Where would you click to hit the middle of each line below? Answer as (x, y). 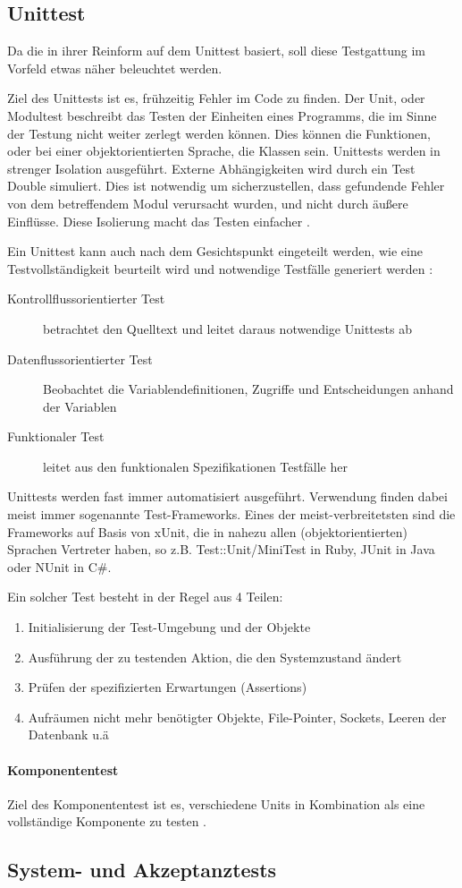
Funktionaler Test (56, 436)
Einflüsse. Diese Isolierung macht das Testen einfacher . (159, 221)
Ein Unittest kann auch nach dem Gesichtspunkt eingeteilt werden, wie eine (215, 251)
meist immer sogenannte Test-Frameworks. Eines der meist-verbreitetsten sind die (231, 514)
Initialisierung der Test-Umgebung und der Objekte (169, 627)
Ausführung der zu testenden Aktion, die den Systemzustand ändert (215, 657)
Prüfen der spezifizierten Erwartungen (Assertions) (168, 687)
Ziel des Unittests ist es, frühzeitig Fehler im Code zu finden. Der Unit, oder (216, 98)
